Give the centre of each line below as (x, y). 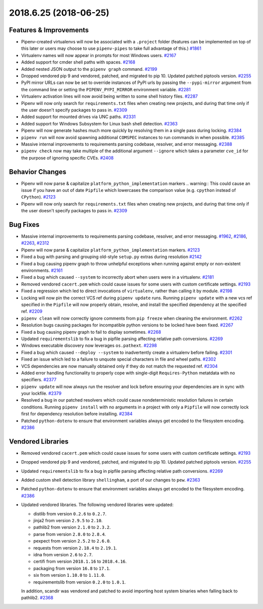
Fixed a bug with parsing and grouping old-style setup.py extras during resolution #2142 (112, 257)
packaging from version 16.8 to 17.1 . (72, 568)
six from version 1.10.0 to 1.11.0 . (69, 575)
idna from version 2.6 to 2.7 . (63, 555)
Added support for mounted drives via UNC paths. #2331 (78, 117)
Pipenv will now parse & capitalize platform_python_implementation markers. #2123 (111, 250)
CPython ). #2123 (38, 197)
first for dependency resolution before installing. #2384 (77, 414)
